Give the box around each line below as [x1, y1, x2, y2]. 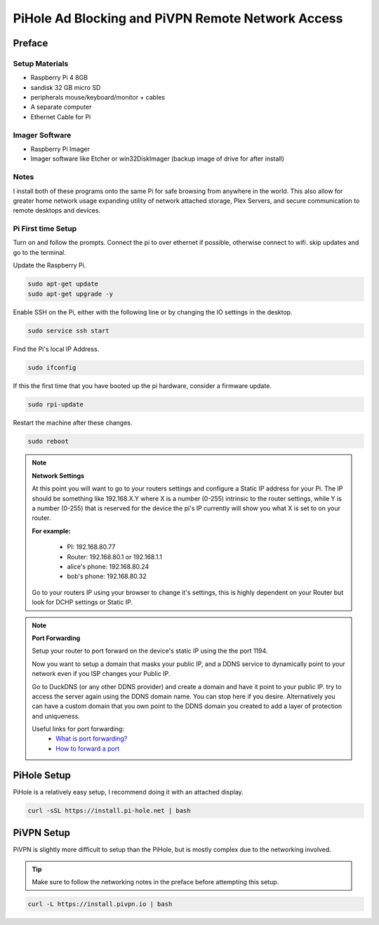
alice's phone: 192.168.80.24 [67, 562, 149, 571]
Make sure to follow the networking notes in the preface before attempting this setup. [32, 878, 279, 886]
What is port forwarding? [55, 734, 128, 743]
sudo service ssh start [27, 326, 110, 335]
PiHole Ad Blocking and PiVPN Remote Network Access [13, 11, 343, 26]
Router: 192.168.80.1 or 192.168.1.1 [67, 552, 163, 561]
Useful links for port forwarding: [32, 725, 124, 733]
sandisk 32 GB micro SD [30, 83, 101, 91]
